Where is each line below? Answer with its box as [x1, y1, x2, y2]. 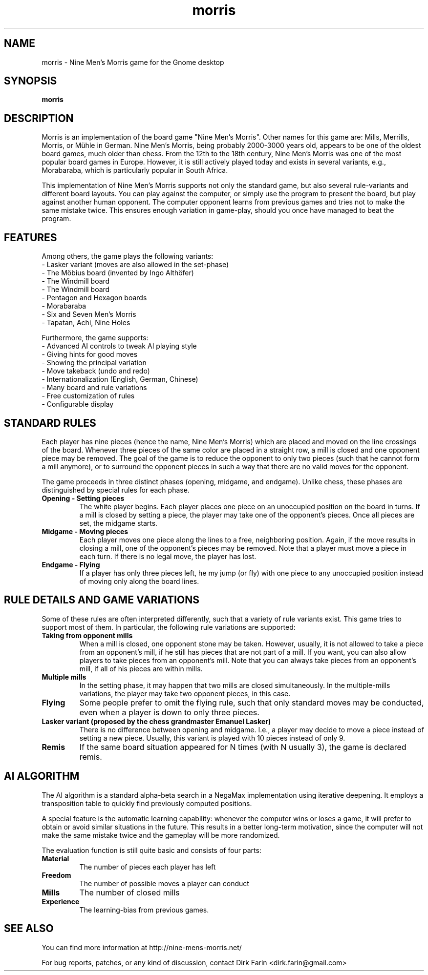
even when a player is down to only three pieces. [79, 707, 259, 717]
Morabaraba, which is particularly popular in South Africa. [42, 166, 228, 175]
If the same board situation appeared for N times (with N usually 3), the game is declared [79, 742, 407, 752]
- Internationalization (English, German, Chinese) [42, 375, 198, 384]
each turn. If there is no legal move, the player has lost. [79, 552, 257, 560]
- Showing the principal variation [42, 358, 147, 367]
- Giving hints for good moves [42, 350, 138, 359]
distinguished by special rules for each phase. [42, 485, 190, 494]
